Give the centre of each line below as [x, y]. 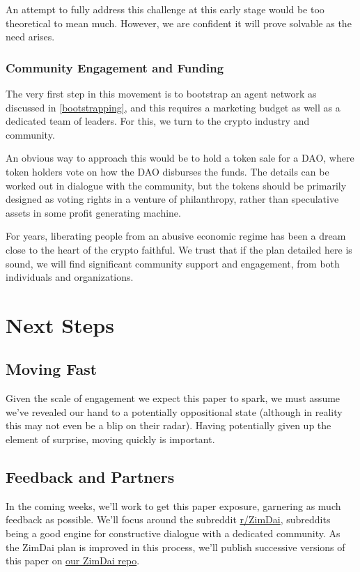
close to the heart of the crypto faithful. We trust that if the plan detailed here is [179, 249]
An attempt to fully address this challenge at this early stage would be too [165, 9]
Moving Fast [52, 369]
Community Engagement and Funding [115, 67]
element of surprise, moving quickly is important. [110, 439]
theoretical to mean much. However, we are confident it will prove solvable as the [179, 23]
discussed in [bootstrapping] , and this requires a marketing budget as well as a [173, 107]
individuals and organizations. [70, 277]
